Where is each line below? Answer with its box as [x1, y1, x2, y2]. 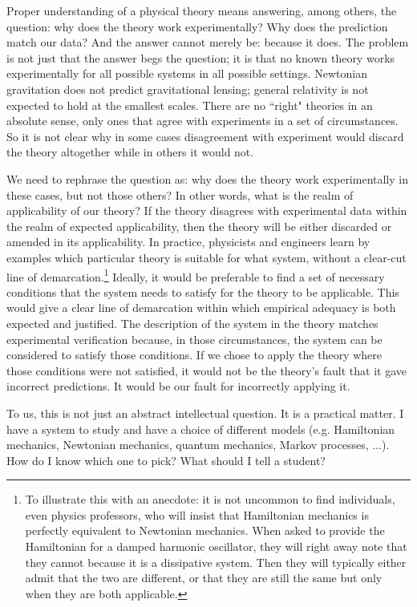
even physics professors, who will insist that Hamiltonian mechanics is [25, 506, 369, 523]
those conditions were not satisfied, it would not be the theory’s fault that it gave [6, 362, 407, 378]
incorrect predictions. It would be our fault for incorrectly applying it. [6, 378, 350, 395]
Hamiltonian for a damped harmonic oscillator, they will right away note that [25, 538, 407, 555]
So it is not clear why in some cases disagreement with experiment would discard [6, 127, 404, 144]
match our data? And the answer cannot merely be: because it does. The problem [6, 34, 409, 51]
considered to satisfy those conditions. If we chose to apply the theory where [6, 346, 382, 363]
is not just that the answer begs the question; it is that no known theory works [6, 49, 395, 66]
